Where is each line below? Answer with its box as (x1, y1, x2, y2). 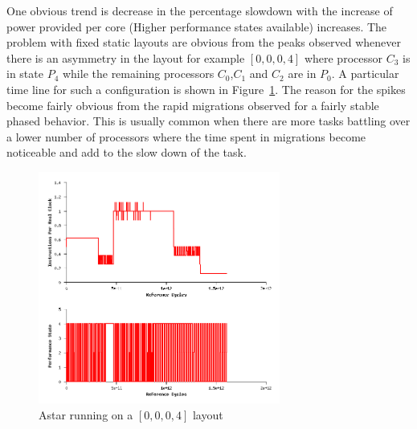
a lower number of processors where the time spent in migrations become (6, 128, 366, 145)
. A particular (331, 65, 399, 82)
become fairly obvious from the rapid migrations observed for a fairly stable (6, 96, 379, 113)
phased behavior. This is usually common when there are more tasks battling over (6, 112, 411, 129)
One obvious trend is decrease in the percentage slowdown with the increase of (6, 2, 393, 18)
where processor (304, 49, 382, 66)
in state (6, 65, 43, 82)
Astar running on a (39, 406, 133, 423)
